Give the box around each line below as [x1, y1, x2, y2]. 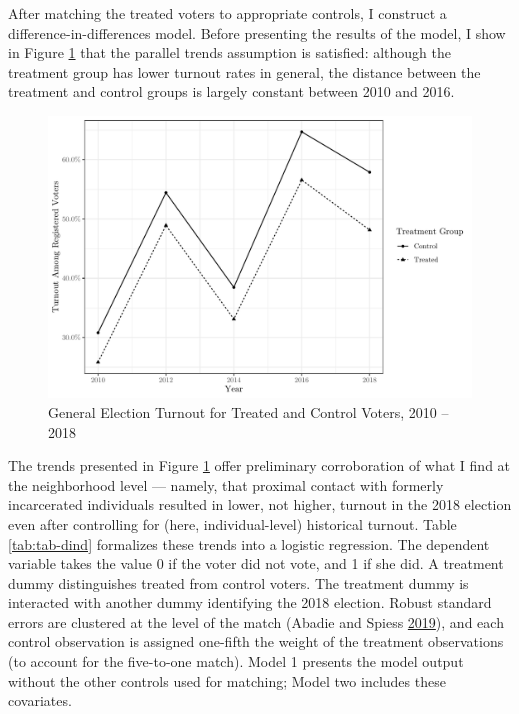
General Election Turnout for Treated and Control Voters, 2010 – [48, 401, 449, 422]
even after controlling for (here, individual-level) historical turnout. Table [8, 513, 457, 534]
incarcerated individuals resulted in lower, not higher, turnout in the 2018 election [8, 494, 512, 515]
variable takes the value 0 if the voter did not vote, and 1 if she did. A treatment [8, 553, 504, 574]
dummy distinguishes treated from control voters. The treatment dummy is [8, 572, 469, 593]
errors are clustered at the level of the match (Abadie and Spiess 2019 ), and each [8, 611, 504, 632]
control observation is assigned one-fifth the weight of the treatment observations [8, 631, 504, 652]
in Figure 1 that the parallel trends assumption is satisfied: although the [8, 42, 451, 63]
